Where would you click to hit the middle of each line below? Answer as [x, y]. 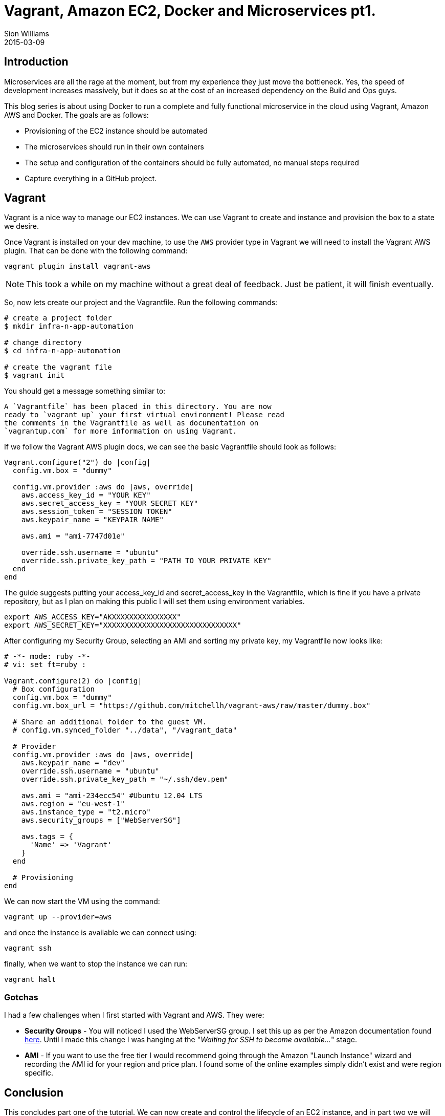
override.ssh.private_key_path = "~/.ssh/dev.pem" [125, 779]
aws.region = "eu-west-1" [73, 804]
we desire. [22, 226]
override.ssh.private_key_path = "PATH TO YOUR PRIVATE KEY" [146, 561]
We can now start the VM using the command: [82, 902]
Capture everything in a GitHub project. [91, 178]
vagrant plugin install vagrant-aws [77, 266]
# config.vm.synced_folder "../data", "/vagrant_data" [125, 730]
